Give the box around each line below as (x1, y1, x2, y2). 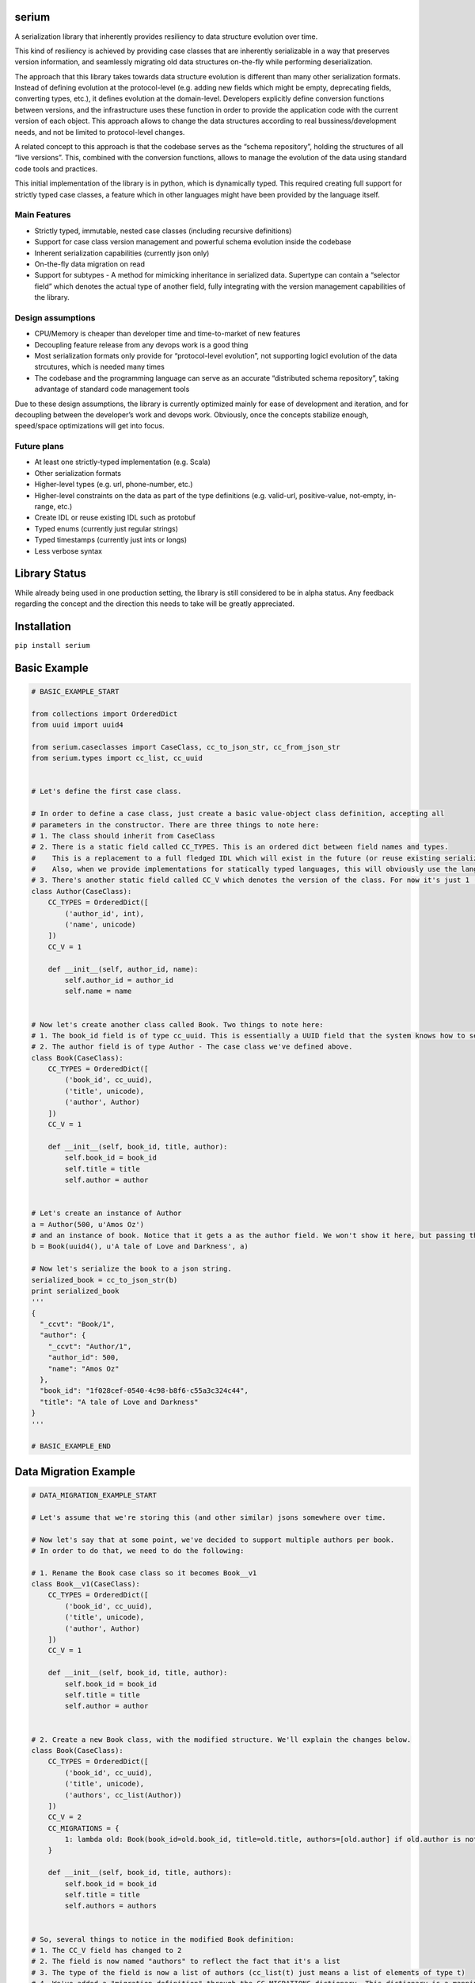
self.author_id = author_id (64, 976, 174, 984)
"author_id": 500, (47, 1353, 120, 1362)
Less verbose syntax (34, 546, 103, 555)
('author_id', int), (64, 909, 145, 918)
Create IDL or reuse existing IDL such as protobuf (34, 512, 196, 523)
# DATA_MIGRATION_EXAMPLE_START (31, 1490, 158, 1499)
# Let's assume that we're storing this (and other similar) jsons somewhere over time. (31, 1513, 387, 1522)
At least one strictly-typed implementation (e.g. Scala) (34, 457, 211, 467)
